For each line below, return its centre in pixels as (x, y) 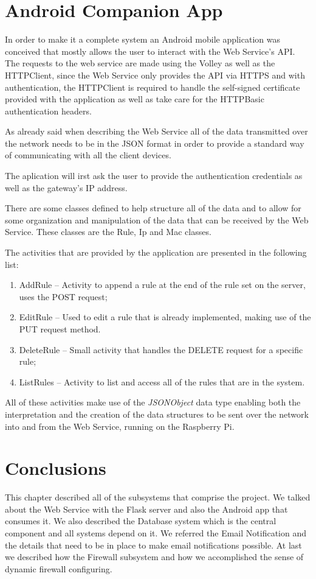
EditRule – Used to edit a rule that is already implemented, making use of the (165, 317)
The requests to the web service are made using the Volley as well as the (140, 63)
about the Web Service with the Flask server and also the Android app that (146, 509)
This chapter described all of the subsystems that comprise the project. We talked (158, 497)
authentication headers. (48, 111)
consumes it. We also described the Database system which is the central (141, 521)
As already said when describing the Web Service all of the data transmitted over (156, 131)
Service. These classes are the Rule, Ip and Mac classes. (108, 232)
